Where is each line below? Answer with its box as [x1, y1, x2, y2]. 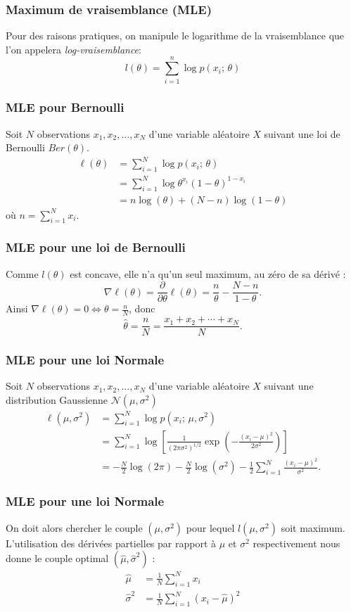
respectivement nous [253, 535, 340, 550]
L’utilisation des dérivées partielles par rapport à [6, 535, 216, 550]
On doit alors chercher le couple [6, 520, 143, 535]
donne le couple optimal [6, 551, 109, 566]
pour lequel [186, 520, 235, 535]
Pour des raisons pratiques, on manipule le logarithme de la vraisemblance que [6, 28, 345, 43]
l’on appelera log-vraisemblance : [6, 42, 141, 56]
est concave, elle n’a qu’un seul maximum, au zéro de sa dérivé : [70, 266, 346, 281]
